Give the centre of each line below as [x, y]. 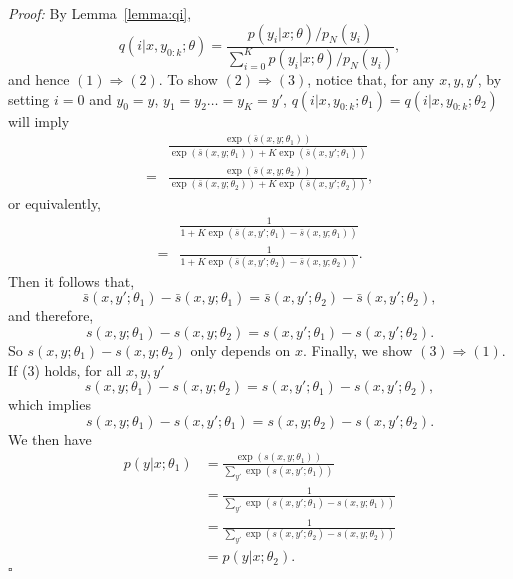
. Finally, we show [357, 349]
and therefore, [51, 315]
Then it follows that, [71, 280]
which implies [49, 404]
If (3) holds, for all [65, 369]
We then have [50, 438]
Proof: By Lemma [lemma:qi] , [100, 13]
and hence [39, 78]
